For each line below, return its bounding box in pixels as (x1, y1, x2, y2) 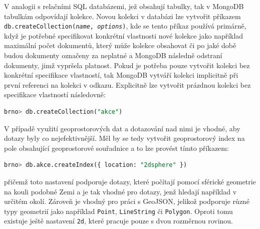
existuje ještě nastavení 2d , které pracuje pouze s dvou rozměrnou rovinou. (4, 215, 233, 226)
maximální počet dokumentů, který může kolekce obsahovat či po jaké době (4, 40, 236, 51)
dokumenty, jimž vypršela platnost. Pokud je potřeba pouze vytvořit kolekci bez (4, 60, 250, 70)
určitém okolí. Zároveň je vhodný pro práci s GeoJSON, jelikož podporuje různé (4, 196, 249, 206)
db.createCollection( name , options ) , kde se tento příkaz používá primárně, (4, 21, 246, 31)
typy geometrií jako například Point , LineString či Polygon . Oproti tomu (4, 205, 233, 216)
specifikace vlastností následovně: (4, 89, 106, 100)
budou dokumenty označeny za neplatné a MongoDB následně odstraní (4, 50, 222, 61)
